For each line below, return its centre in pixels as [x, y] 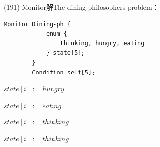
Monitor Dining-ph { [38, 24]
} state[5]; [65, 53]
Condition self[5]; [64, 72]
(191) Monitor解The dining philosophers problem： [81, 7]
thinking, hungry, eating [102, 43]
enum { [56, 34]
